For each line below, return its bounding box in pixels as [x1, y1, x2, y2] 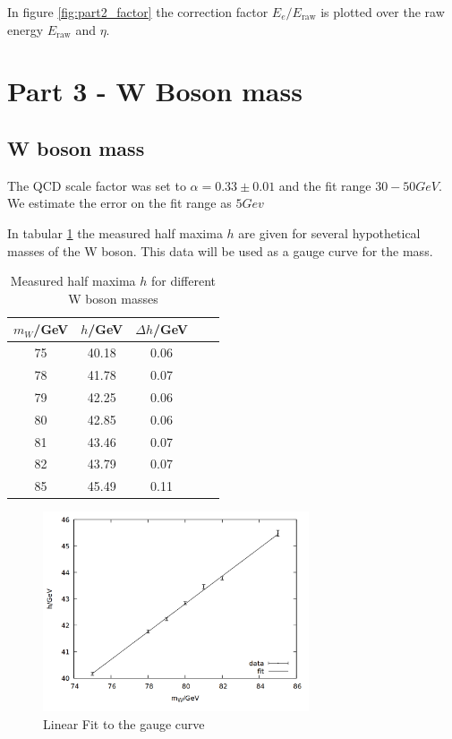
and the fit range [278, 176, 371, 194]
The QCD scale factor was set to [7, 176, 186, 194]
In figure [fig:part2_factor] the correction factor [7, 3, 269, 21]
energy [7, 20, 44, 39]
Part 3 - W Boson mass [7, 73, 303, 109]
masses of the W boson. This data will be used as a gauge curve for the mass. [7, 241, 433, 260]
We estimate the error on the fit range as [7, 193, 232, 212]
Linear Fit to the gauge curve [43, 714, 205, 733]
